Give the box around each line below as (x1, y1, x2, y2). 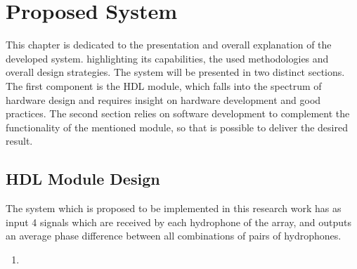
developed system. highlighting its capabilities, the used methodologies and (6, 51, 329, 65)
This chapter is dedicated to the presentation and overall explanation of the (6, 37, 332, 52)
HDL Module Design (6, 168, 160, 190)
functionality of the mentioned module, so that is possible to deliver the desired (6, 119, 348, 134)
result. (6, 133, 33, 148)
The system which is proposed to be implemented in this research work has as (6, 201, 342, 216)
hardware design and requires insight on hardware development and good (6, 92, 321, 107)
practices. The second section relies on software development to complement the (6, 106, 350, 121)
